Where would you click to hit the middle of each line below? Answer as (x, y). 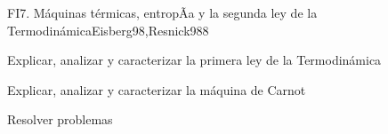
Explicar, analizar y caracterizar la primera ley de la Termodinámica (194, 60)
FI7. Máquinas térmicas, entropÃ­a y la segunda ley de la (162, 12)
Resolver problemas (60, 119)
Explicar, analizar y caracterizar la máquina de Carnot (157, 89)
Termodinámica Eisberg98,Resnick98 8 (108, 30)
